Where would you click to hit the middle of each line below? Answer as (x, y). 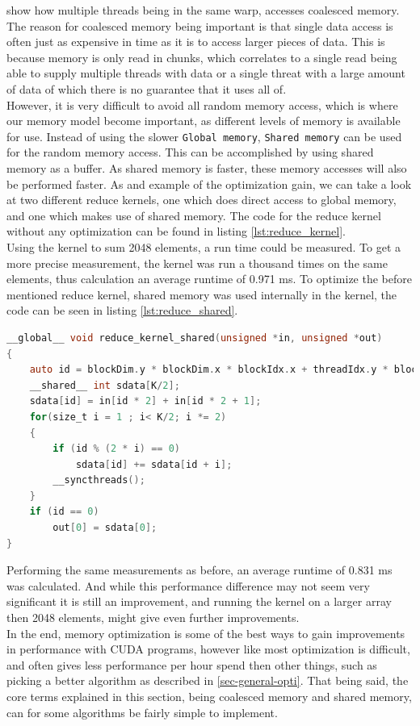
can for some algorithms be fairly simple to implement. (142, 712)
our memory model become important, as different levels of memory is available (204, 121)
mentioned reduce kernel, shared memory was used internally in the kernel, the (202, 294)
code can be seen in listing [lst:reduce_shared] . (122, 310)
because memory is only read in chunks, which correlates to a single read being (202, 57)
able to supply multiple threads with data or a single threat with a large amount (206, 73)
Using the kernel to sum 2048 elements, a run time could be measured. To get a (204, 246)
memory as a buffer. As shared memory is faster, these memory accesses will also (207, 168)
